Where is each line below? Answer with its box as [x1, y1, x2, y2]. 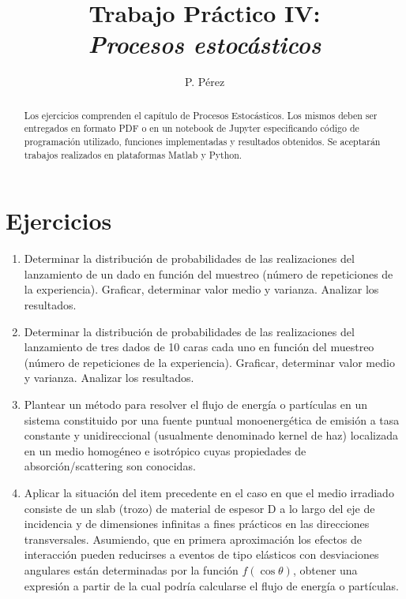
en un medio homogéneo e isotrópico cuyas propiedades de [24, 442, 306, 459]
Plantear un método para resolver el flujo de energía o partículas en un [24, 396, 368, 413]
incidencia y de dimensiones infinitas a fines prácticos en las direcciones [24, 515, 370, 532]
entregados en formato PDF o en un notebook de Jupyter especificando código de [24, 122, 359, 135]
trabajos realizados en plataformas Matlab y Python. [24, 148, 242, 161]
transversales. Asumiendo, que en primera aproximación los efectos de [24, 530, 363, 547]
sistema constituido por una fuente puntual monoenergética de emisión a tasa [24, 411, 400, 428]
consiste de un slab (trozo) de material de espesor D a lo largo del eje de [24, 500, 375, 516]
